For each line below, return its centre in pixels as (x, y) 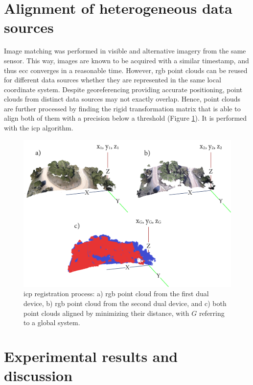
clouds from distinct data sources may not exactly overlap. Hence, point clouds (122, 99)
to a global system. (52, 322)
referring (212, 313)
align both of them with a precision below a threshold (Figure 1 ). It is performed (126, 118)
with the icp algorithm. (39, 128)
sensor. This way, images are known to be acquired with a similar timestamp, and (126, 60)
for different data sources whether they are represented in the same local (113, 80)
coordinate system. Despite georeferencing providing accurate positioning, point (123, 89)
